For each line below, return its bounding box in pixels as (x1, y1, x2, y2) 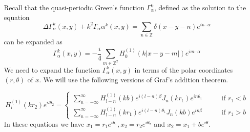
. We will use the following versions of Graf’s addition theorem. (39, 74, 228, 84)
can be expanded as (4, 37, 62, 47)
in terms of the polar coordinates (134, 64, 233, 75)
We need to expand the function (4, 64, 100, 75)
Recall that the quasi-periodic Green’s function (4, 2, 145, 12)
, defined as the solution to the (154, 2, 246, 12)
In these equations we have (4, 118, 84, 129)
